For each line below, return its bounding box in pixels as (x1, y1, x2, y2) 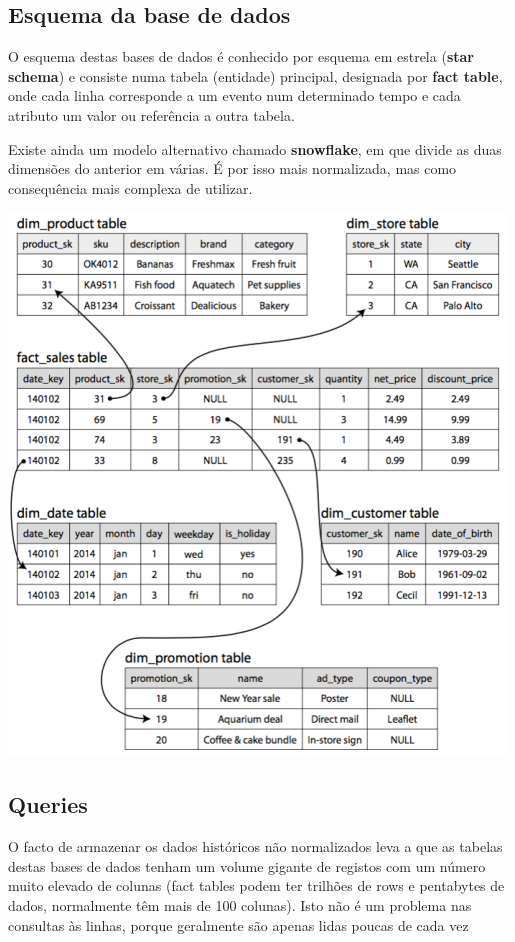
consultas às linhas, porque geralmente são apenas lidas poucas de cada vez (8, 914, 469, 935)
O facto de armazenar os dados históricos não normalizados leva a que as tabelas (8, 836, 503, 857)
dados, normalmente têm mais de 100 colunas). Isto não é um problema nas (8, 894, 472, 915)
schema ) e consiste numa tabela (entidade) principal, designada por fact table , (8, 65, 503, 86)
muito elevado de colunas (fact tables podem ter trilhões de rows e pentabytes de (8, 875, 505, 896)
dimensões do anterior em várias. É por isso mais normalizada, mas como (8, 158, 457, 179)
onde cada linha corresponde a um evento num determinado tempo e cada (8, 85, 461, 106)
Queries (8, 789, 88, 820)
